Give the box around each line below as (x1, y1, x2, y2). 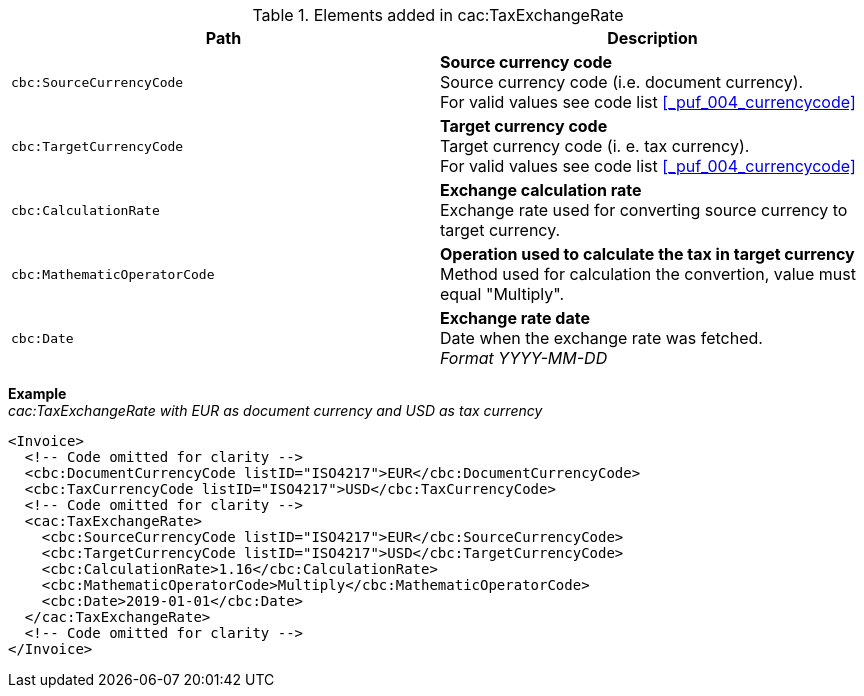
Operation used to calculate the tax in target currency (440, 244, 855, 264)
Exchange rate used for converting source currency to (440, 200, 848, 220)
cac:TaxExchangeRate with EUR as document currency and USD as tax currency (8, 402, 543, 419)
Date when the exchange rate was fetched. (440, 328, 763, 348)
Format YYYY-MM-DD (440, 348, 608, 368)
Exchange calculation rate (440, 180, 642, 200)
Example (8, 385, 67, 402)
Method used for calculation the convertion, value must (440, 264, 856, 284)
